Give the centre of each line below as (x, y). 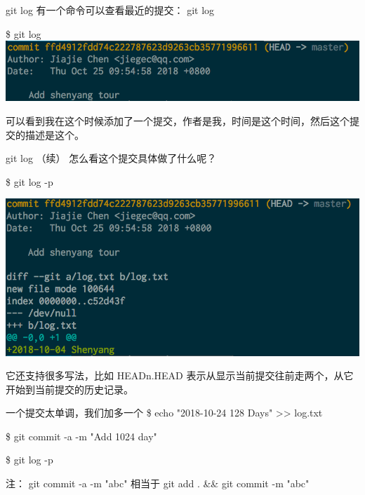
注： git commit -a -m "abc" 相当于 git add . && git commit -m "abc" (158, 483)
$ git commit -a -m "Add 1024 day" (81, 436)
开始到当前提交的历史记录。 (69, 389)
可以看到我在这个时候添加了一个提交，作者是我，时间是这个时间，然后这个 (178, 121)
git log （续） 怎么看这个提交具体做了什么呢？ (111, 158)
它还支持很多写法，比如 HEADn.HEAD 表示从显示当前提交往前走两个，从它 (180, 375)
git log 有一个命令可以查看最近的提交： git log (110, 10)
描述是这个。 (54, 134)
